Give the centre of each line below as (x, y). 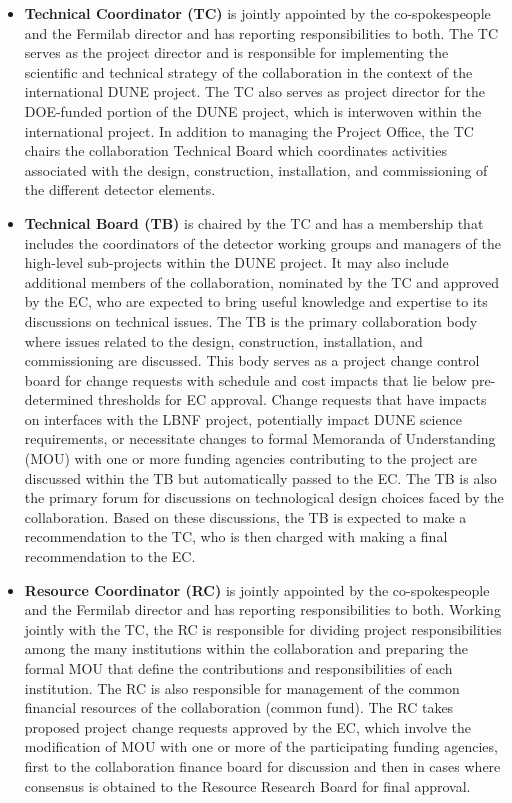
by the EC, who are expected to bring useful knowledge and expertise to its (256, 301)
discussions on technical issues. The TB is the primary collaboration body (251, 320)
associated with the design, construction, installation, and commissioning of (256, 169)
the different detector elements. (120, 189)
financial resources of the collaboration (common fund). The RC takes (239, 707)
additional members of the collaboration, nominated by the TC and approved (262, 281)
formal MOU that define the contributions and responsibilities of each (238, 668)
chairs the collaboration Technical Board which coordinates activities (235, 150)
